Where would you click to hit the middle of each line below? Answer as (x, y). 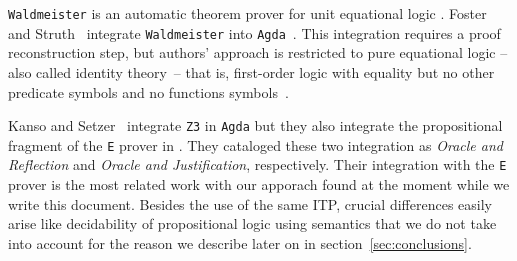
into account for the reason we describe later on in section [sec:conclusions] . (240, 242)
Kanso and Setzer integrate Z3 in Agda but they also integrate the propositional (255, 125)
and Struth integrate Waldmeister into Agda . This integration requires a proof (254, 32)
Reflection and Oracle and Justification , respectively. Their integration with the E (257, 164)
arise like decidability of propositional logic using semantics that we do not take (252, 223)
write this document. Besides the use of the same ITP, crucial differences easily (250, 203)
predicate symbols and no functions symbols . (148, 91)
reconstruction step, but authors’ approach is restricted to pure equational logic (252, 52)
